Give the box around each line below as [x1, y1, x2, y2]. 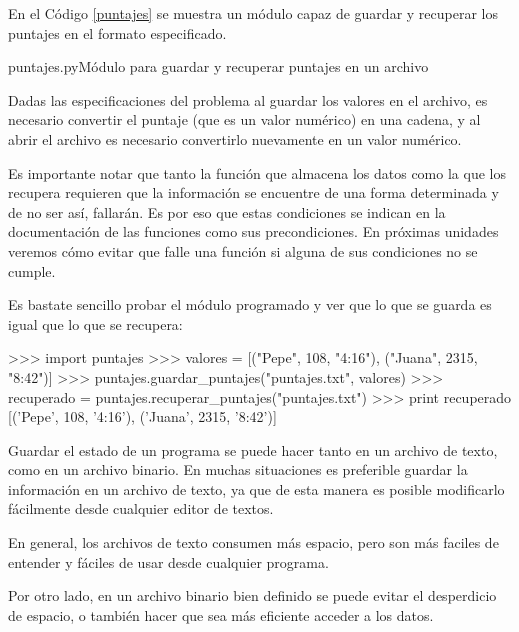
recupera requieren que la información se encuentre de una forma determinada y [8, 182, 499, 203]
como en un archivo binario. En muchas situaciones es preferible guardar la [8, 459, 468, 480]
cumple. [8, 260, 56, 281]
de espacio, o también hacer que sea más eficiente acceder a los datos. [8, 604, 434, 625]
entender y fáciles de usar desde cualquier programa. [8, 551, 329, 572]
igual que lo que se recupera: [8, 313, 183, 334]
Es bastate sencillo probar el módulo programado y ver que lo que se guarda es [8, 294, 492, 315]
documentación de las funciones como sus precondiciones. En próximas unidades [8, 221, 499, 242]
